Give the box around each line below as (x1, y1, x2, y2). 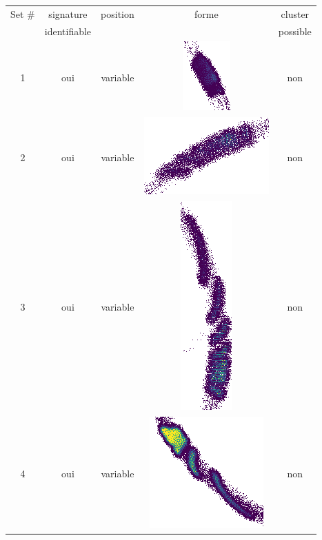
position (101, 6, 134, 21)
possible (278, 23, 312, 38)
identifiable (44, 23, 92, 38)
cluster (281, 6, 310, 21)
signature (48, 6, 88, 21)
